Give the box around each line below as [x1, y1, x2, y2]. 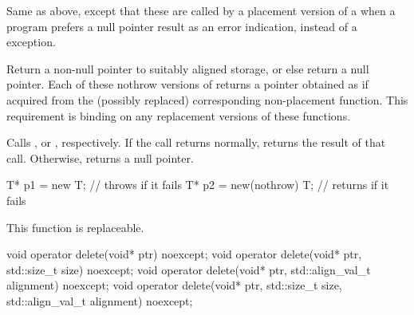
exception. [6, 33, 56, 50]
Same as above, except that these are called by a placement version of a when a [6, 2, 396, 18]
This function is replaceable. [6, 219, 144, 235]
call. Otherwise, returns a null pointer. [6, 149, 194, 166]
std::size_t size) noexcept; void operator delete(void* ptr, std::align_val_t [6, 261, 371, 278]
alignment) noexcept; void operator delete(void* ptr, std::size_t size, [6, 277, 342, 293]
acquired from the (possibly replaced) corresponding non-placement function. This [6, 91, 408, 108]
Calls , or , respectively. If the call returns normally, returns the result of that [6, 134, 386, 151]
